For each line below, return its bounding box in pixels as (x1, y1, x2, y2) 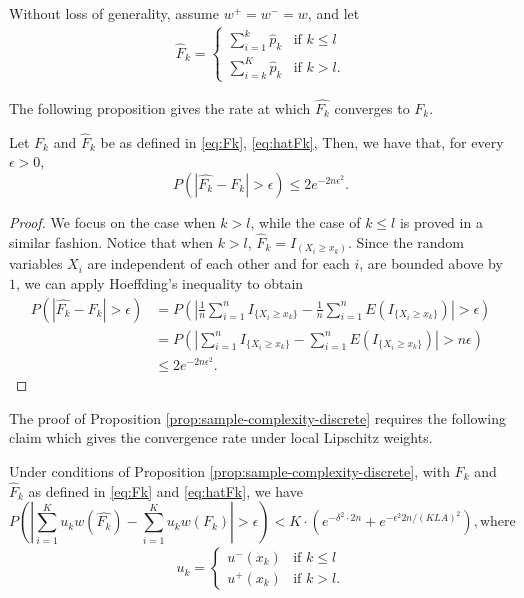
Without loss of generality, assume (9, 3, 219, 23)
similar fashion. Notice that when (9, 231, 213, 252)
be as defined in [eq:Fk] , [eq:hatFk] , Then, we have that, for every (100, 131, 504, 152)
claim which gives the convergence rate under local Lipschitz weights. (9, 427, 433, 448)
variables (9, 253, 63, 274)
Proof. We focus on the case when (9, 212, 216, 232)
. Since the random (348, 231, 464, 252)
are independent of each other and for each (87, 253, 350, 274)
